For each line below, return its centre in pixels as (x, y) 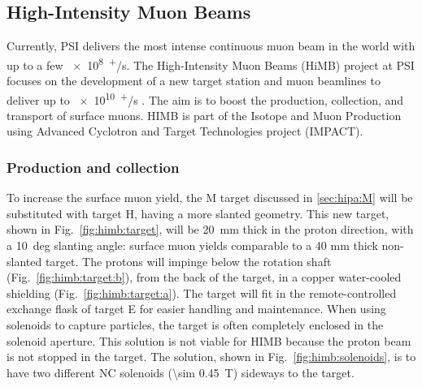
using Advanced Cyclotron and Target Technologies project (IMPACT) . (185, 131)
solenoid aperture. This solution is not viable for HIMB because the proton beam (209, 340)
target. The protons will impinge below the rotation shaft (188, 261)
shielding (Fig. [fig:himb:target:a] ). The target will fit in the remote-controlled (202, 292)
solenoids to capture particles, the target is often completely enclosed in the (195, 325)
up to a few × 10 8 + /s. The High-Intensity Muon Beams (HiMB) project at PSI (211, 63)
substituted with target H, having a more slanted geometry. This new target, (198, 213)
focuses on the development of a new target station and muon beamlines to (194, 81)
